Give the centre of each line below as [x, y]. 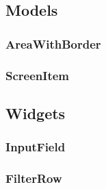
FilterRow [34, 178]
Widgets [36, 113]
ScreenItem [38, 75]
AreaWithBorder [53, 43]
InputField [36, 147]
